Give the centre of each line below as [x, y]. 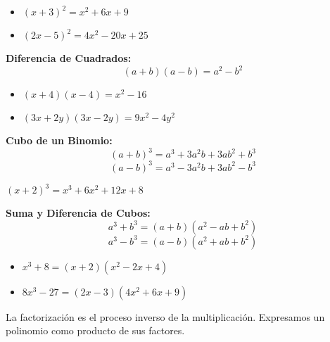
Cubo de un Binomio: [59, 140]
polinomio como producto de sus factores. [95, 330]
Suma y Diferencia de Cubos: [78, 213]
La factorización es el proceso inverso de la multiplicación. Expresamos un [165, 316]
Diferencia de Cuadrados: [69, 58]
